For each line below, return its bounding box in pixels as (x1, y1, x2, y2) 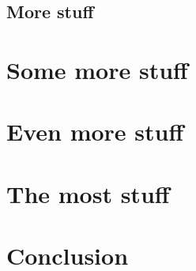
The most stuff (6, 177, 170, 209)
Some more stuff (6, 53, 188, 85)
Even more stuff (6, 115, 184, 148)
